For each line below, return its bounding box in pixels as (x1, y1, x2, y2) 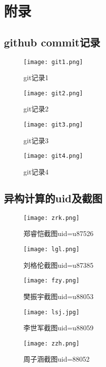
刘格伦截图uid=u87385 (23, 259, 94, 270)
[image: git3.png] (23, 121, 83, 129)
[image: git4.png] (23, 152, 83, 160)
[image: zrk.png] (23, 214, 80, 221)
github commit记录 (4, 34, 100, 49)
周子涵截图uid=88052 (23, 354, 90, 364)
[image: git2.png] (23, 89, 83, 97)
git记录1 (23, 72, 49, 83)
